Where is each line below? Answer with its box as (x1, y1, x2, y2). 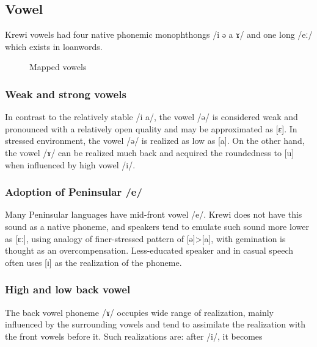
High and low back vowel (5, 282, 131, 297)
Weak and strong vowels (5, 86, 126, 101)
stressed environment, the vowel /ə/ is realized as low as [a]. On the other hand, (5, 134, 305, 147)
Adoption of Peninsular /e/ (5, 184, 142, 199)
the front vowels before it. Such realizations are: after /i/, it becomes (5, 329, 263, 342)
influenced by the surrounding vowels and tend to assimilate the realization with (5, 318, 305, 331)
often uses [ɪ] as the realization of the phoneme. (5, 256, 182, 268)
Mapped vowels (29, 60, 87, 73)
